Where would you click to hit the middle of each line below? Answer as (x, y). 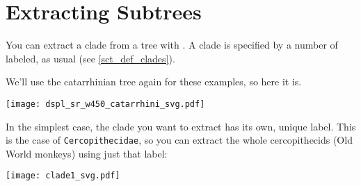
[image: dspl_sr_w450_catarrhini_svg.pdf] (105, 104)
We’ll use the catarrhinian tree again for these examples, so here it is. (154, 82)
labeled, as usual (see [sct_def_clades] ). (90, 58)
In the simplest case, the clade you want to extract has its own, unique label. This (181, 126)
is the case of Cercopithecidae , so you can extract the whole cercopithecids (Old (179, 140)
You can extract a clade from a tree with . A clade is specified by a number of (172, 45)
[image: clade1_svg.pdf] (63, 176)
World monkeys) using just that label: (87, 153)
